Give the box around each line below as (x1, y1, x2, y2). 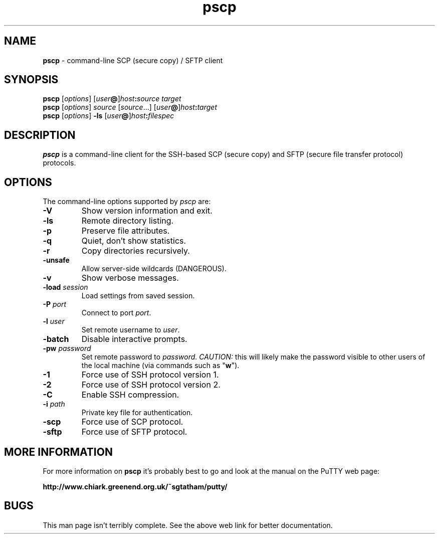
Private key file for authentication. (81, 408, 193, 417)
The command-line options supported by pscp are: (43, 197, 211, 206)
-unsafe (43, 256, 70, 265)
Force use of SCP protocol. (81, 417, 183, 427)
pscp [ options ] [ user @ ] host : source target (43, 94, 181, 103)
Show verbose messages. (81, 273, 179, 283)
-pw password (43, 344, 91, 353)
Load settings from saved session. (81, 291, 195, 300)
